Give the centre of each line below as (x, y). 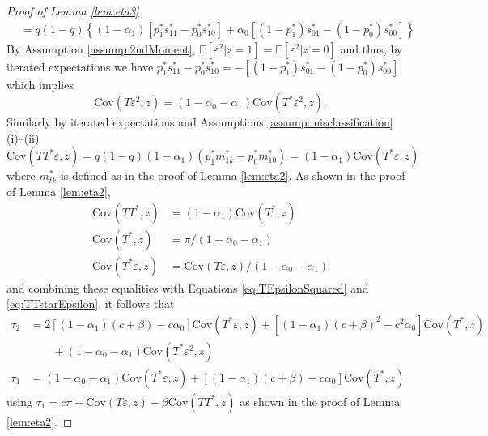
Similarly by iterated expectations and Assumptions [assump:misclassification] (200, 122)
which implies (40, 84)
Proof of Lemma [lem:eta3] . (74, 11)
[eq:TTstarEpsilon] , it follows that (91, 303)
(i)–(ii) (23, 137)
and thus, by (371, 48)
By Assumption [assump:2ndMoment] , (101, 48)
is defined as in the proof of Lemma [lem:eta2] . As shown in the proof (233, 175)
